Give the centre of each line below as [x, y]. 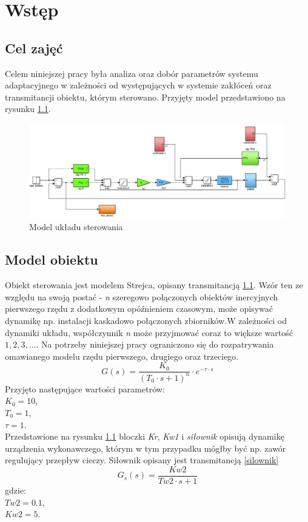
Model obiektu [52, 259]
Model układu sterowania [76, 227]
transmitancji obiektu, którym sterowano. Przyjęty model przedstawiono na [145, 97]
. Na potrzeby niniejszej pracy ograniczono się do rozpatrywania [155, 344]
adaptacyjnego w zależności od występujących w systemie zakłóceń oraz [138, 85]
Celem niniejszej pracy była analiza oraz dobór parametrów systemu [132, 73]
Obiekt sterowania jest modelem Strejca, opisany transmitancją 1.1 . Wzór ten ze [154, 285]
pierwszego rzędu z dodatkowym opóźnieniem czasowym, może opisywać [139, 309]
